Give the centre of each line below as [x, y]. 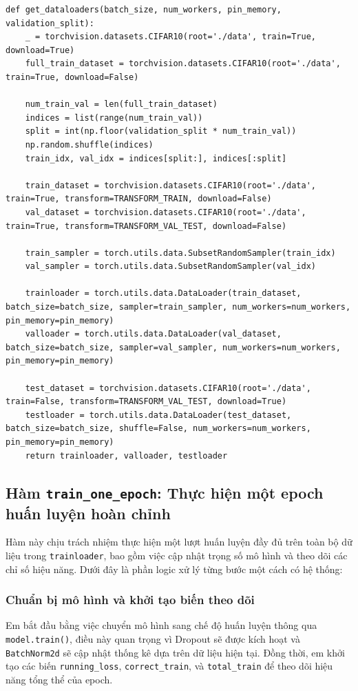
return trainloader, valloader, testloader [126, 455]
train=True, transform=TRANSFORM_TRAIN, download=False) [139, 199]
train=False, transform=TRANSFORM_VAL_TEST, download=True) [146, 402]
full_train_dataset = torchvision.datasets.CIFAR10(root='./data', [183, 64]
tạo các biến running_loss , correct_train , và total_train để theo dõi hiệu [169, 666]
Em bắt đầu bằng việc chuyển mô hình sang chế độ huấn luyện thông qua [161, 625]
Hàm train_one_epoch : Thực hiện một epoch [165, 492]
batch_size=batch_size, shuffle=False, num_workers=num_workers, [158, 429]
